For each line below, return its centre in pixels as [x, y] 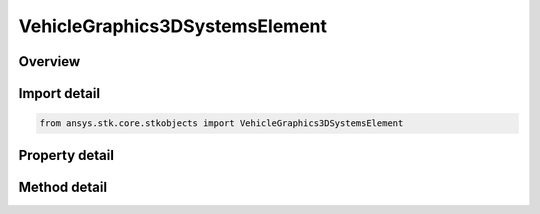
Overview [49, 61]
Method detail [63, 186]
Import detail [59, 93]
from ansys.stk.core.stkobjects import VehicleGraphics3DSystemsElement [221, 123]
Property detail [66, 155]
